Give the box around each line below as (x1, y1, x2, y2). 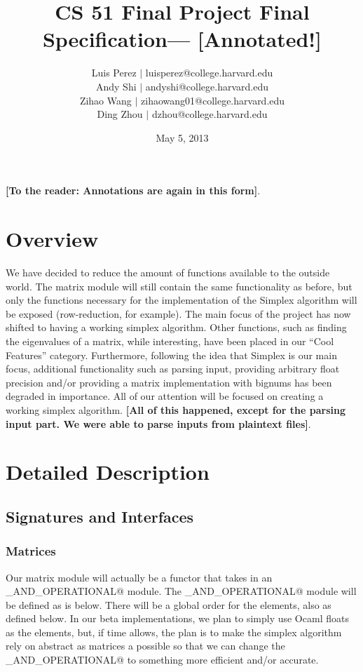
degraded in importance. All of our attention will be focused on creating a (6, 389, 324, 403)
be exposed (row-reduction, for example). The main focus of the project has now (6, 306, 351, 321)
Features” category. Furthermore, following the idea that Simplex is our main (6, 347, 337, 362)
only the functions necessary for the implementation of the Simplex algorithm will (6, 293, 357, 307)
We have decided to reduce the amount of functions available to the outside (6, 265, 330, 279)
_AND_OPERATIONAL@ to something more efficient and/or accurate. (6, 652, 319, 667)
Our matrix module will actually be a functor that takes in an (6, 570, 273, 584)
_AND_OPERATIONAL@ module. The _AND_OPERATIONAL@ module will (6, 584, 357, 598)
